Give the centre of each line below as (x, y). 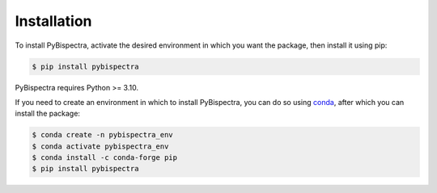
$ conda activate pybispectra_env (100, 146)
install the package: (48, 114)
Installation (53, 21)
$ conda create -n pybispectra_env (102, 135)
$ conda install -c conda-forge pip (105, 158)
